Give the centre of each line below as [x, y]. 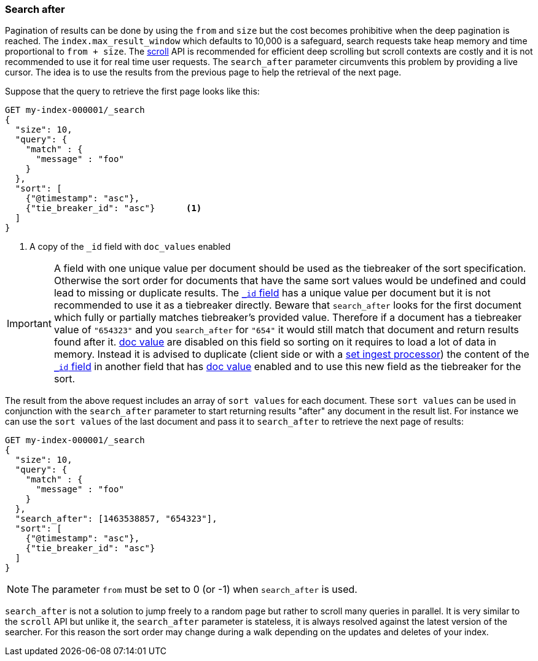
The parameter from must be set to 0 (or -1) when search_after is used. [194, 589]
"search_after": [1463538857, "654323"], [116, 519]
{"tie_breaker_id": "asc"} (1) [114, 208]
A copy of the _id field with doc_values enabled [130, 247]
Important [29, 324]
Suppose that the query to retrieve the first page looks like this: [132, 91]
